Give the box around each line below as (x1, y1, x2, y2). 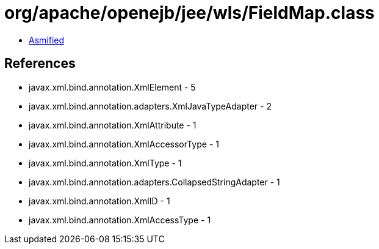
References (4, 56, 76, 72)
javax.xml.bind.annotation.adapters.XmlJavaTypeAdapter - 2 (29, 100, 272, 111)
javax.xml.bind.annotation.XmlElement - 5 (29, 81, 196, 92)
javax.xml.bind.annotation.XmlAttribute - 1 (29, 119, 197, 130)
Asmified (29, 34, 65, 45)
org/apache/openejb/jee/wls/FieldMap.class (4, 2, 375, 23)
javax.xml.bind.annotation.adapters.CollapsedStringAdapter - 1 (29, 176, 280, 187)
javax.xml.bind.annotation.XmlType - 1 (29, 157, 182, 168)
